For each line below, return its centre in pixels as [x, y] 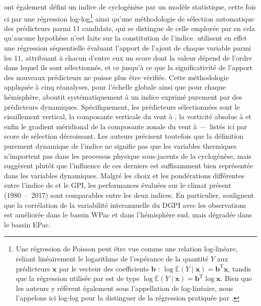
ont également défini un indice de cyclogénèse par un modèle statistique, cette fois [130, 7]
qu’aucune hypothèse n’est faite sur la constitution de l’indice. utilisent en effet [125, 38]
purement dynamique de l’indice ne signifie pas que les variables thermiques [120, 145]
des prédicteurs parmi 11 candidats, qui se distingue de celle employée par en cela [129, 28]
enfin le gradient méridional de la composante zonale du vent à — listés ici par [126, 126]
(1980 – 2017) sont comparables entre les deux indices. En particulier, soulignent [129, 195]
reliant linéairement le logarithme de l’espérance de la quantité [112, 258]
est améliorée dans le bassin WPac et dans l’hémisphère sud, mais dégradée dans [128, 215]
